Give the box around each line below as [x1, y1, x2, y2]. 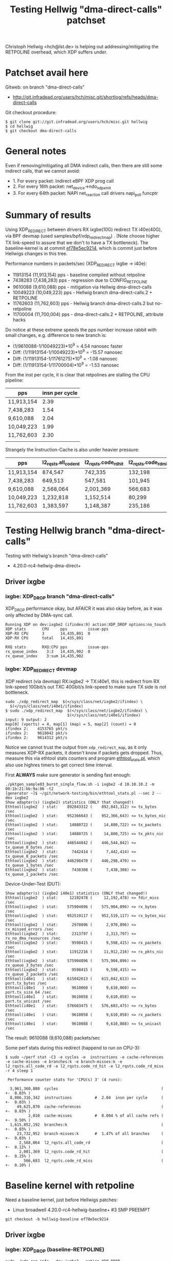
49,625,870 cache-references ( [16, 1104, 164, 1109]
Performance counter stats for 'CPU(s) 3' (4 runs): [7, 1077, 123, 1082]
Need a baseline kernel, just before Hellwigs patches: [5, 1197, 118, 1203]
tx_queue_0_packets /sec [5, 854, 58, 859]
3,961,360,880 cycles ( [10, 1086, 164, 1091]
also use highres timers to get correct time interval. [5, 762, 113, 768]
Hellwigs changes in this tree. [5, 250, 68, 257]
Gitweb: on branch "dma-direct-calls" [5, 84, 85, 91]
